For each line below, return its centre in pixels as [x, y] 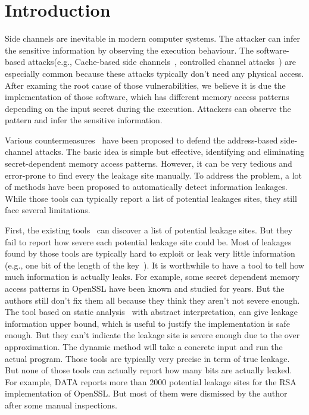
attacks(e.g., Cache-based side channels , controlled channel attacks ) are [162, 62]
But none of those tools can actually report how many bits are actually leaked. [149, 370]
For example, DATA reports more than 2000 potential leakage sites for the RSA [151, 381]
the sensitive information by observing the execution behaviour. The [129, 50]
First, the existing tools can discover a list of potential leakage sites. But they [149, 230]
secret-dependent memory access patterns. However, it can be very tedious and [149, 163]
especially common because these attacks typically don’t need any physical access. [154, 73]
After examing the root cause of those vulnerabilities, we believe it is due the [145, 85]
